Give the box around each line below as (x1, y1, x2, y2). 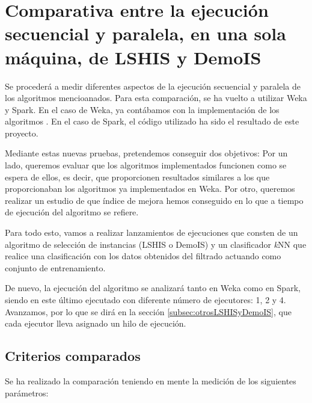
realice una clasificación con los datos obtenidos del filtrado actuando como (5, 250, 281, 262)
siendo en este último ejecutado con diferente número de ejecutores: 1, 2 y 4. (5, 294, 286, 306)
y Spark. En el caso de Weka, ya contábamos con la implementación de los (5, 103, 280, 115)
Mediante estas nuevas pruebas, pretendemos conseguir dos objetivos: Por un (5, 147, 288, 159)
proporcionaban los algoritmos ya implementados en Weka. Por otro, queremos (5, 182, 295, 195)
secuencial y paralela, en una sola (5, 21, 286, 46)
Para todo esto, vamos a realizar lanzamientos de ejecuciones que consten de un (5, 226, 298, 239)
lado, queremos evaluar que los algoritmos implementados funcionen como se (5, 159, 287, 171)
